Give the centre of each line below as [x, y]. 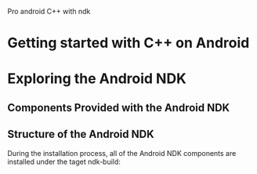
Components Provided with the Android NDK [119, 108]
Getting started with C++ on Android [128, 43]
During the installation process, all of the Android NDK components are [122, 153]
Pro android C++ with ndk [49, 11]
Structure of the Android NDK [81, 134]
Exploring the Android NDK [97, 79]
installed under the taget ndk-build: [64, 161]
